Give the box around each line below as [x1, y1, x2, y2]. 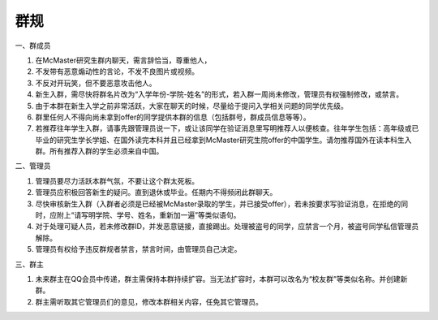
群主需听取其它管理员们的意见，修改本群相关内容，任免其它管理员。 [35, 296, 263, 306]
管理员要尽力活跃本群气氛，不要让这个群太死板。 [35, 175, 199, 186]
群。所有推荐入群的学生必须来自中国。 [35, 146, 164, 156]
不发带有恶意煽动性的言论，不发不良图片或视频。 [35, 67, 199, 76]
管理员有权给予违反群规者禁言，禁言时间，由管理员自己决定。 [35, 244, 242, 254]
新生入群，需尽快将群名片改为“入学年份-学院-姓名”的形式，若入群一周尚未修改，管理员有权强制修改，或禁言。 [35, 89, 404, 99]
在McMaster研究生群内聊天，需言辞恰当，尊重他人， [35, 55, 212, 65]
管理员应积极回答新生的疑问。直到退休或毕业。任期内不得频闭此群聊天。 [35, 188, 277, 197]
